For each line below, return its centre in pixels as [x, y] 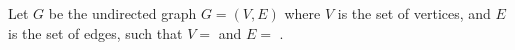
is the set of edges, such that [95, 32]
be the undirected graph [122, 13]
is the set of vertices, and [414, 13]
